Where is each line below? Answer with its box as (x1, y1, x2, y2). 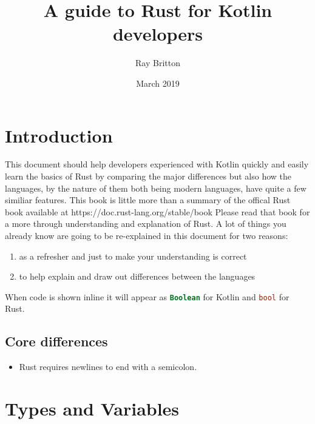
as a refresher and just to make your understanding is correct (19, 249, 247, 262)
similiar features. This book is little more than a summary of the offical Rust (5, 193, 291, 206)
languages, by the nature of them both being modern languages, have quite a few (5, 181, 307, 194)
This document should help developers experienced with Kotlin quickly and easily (5, 158, 309, 170)
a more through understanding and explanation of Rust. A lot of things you (5, 217, 286, 230)
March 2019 (136, 76, 180, 89)
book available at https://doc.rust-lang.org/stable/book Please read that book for (5, 205, 310, 218)
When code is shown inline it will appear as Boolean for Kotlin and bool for (5, 290, 290, 303)
